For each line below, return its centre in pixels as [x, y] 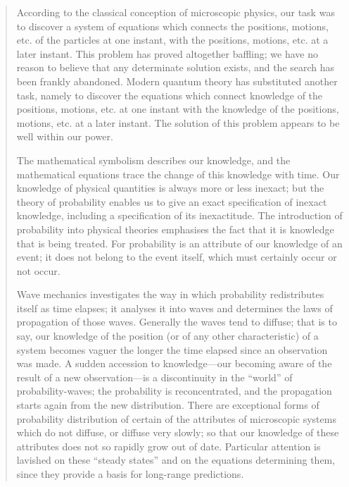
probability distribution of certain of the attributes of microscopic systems [176, 418]
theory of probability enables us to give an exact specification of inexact [172, 201]
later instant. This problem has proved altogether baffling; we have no [167, 53]
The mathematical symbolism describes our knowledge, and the [153, 160]
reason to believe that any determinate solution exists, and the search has [176, 67]
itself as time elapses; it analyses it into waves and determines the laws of [174, 308]
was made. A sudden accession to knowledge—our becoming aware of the [174, 363]
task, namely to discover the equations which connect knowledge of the [170, 95]
